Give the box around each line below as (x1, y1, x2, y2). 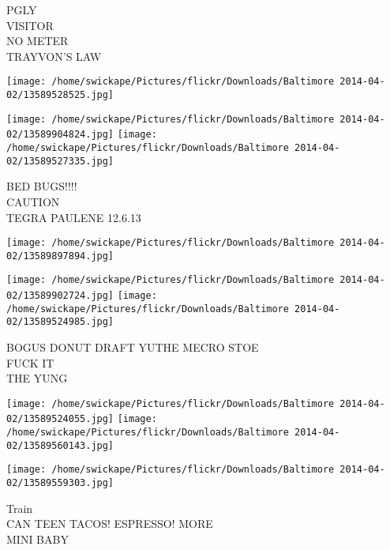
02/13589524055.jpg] (6, 413, 114, 425)
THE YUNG (6, 370, 68, 386)
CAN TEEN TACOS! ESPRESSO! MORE (6, 515, 213, 532)
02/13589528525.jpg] (6, 89, 114, 101)
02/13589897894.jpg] (6, 250, 114, 262)
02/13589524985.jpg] (6, 316, 114, 328)
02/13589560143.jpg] (6, 439, 114, 451)
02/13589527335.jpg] (6, 155, 114, 167)
